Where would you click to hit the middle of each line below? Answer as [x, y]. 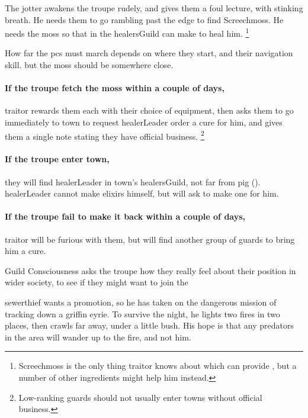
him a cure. [25, 251]
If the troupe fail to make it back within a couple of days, [125, 216]
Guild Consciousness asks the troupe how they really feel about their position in [150, 270]
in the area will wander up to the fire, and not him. [98, 337]
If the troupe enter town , [57, 159]
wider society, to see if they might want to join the [97, 282]
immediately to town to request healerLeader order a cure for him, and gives [144, 122]
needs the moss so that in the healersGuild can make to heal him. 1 [127, 32]
